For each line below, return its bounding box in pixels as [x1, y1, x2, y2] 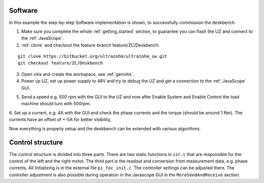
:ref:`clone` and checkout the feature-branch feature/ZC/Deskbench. [21, 42, 160, 48]
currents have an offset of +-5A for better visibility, [9, 116, 112, 122]
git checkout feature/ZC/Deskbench [18, 60, 103, 66]
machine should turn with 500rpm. [21, 101, 91, 107]
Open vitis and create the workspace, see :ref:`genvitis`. [21, 71, 134, 77]
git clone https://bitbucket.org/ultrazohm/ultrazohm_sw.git [18, 54, 167, 59]
